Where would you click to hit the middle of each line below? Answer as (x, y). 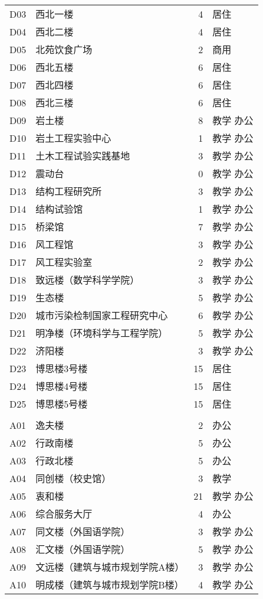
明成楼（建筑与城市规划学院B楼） (110, 585)
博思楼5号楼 (62, 404)
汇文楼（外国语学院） (83, 549)
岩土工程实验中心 (73, 138)
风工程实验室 (64, 262)
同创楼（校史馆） (73, 478)
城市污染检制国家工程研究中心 (102, 315)
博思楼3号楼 (62, 368)
